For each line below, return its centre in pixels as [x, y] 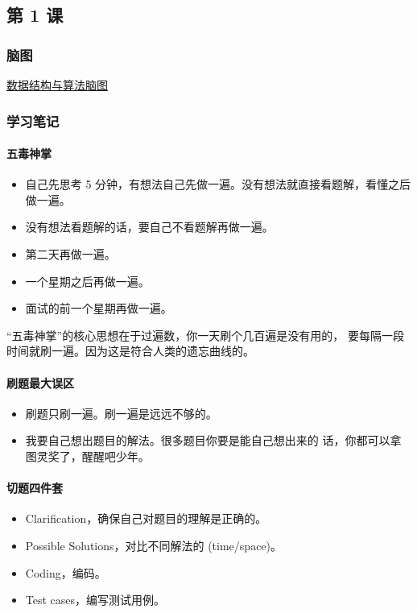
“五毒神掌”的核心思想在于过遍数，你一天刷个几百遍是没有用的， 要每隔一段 [205, 335]
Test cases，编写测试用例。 [95, 600]
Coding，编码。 [66, 572]
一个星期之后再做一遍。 [87, 281]
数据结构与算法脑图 [57, 85]
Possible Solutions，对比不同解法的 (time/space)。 [154, 545]
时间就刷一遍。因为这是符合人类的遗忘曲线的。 [130, 351]
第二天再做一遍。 [70, 254]
